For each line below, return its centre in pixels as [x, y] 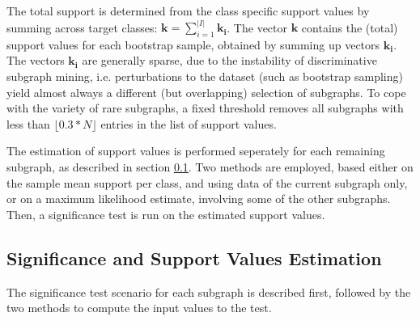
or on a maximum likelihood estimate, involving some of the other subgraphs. [199, 199]
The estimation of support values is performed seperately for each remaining [196, 151]
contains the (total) [350, 27]
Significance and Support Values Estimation [194, 258]
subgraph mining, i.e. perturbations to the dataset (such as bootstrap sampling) [205, 76]
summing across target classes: [82, 27]
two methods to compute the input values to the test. [139, 308]
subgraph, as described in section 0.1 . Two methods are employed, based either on [210, 167]
